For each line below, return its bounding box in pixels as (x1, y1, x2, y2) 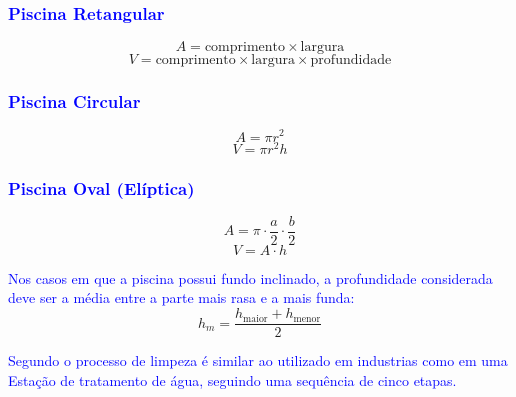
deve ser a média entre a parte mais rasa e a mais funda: (8, 287, 355, 308)
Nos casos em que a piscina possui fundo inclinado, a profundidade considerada (8, 267, 493, 288)
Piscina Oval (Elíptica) (8, 175, 195, 200)
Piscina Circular (8, 89, 141, 114)
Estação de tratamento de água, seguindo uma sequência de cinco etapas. (8, 369, 457, 390)
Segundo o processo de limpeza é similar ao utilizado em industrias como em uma (8, 350, 508, 371)
